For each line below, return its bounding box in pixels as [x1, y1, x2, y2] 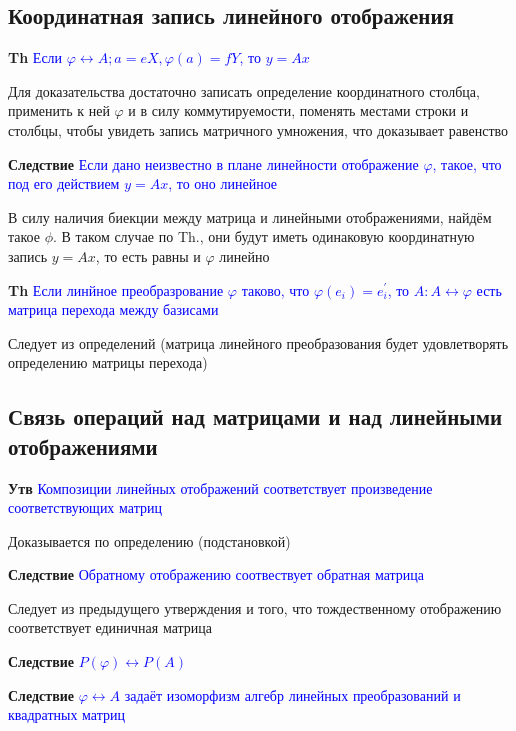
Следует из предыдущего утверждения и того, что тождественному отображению [8, 597, 502, 618]
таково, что [241, 279, 310, 300]
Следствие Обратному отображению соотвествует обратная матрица [8, 564, 425, 585]
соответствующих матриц [8, 497, 162, 518]
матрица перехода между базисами [8, 299, 219, 320]
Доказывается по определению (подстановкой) [8, 530, 291, 551]
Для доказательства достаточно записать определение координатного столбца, [8, 80, 480, 101]
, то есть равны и [95, 245, 201, 266]
